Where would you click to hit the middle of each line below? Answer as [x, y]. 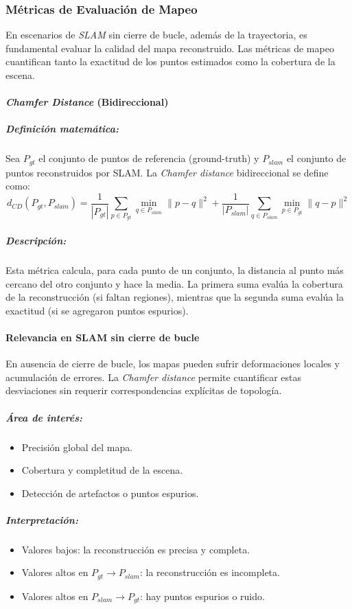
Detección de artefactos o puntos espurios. [110, 493]
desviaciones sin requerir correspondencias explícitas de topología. [144, 390]
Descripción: [36, 241]
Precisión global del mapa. [77, 447]
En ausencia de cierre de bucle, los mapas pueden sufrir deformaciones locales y [173, 364]
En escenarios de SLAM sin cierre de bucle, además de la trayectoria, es [156, 35]
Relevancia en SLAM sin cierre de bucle [103, 337]
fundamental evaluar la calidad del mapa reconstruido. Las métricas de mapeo [170, 48]
